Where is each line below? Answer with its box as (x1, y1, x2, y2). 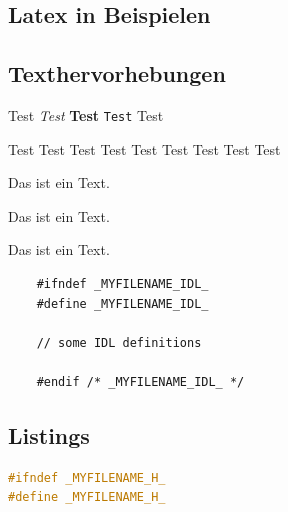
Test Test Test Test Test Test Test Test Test (8, 138, 281, 159)
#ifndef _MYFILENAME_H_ (8, 470, 166, 485)
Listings (8, 419, 90, 450)
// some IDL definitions (36, 335, 202, 350)
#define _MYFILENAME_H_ (8, 490, 166, 505)
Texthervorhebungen (8, 58, 226, 89)
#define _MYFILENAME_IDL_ (36, 296, 209, 311)
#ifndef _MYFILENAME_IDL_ (36, 277, 209, 292)
